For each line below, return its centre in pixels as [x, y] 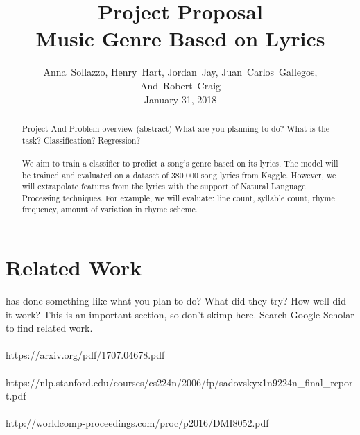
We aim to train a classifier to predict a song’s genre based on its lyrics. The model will [180, 163]
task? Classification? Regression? [81, 140]
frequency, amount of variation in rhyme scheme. [110, 209]
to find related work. [49, 328]
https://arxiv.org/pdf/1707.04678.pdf [85, 355]
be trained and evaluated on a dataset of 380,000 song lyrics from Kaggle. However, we [179, 174]
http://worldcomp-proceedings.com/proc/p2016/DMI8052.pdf [137, 423]
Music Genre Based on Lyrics [180, 39]
